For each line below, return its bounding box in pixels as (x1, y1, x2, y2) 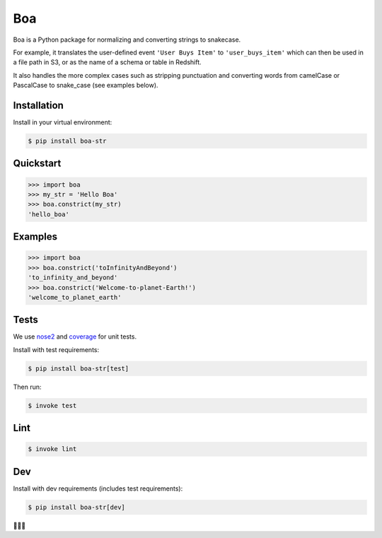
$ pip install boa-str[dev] (28, 503, 125, 511)
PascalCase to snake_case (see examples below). (13, 81, 158, 90)
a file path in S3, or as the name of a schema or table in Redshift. (13, 58, 202, 66)
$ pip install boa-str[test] (28, 364, 129, 373)
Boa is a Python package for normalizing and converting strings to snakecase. (13, 35, 241, 44)
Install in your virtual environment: (13, 118, 112, 127)
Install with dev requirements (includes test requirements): (13, 484, 183, 493)
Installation (13, 99, 64, 111)
